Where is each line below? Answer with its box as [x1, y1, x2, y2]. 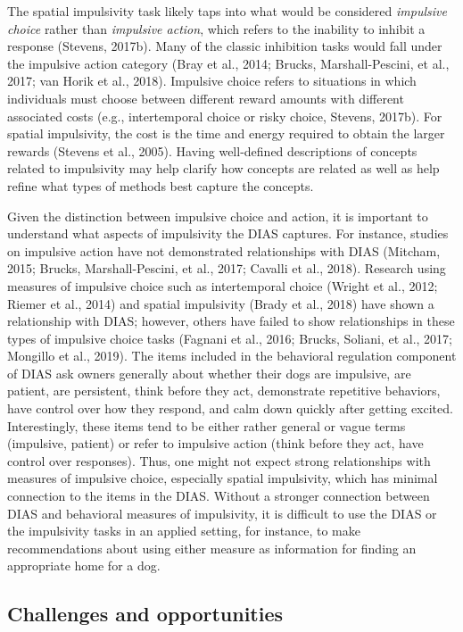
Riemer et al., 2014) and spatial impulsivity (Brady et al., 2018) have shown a [7, 294, 434, 312]
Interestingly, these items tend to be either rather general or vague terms [7, 416, 406, 435]
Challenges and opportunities [7, 600, 284, 628]
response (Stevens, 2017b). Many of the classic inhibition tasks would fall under [7, 37, 442, 55]
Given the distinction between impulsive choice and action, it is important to [7, 206, 428, 225]
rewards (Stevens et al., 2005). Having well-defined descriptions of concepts [7, 141, 418, 160]
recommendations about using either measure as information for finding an [7, 538, 417, 557]
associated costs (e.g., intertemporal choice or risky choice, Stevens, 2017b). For [7, 106, 442, 125]
